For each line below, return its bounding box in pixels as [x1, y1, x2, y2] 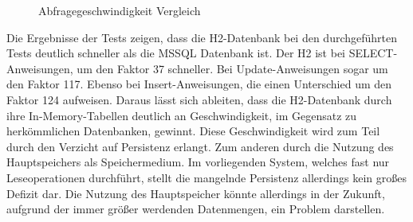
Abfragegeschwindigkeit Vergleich [38, 2, 201, 18]
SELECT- [348, 45, 398, 61]
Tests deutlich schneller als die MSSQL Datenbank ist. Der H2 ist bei [6, 45, 345, 61]
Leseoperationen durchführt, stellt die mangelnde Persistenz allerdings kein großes [6, 169, 407, 185]
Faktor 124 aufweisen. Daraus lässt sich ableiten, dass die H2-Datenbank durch [6, 91, 392, 107]
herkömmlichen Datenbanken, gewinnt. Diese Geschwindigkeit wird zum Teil [6, 123, 380, 139]
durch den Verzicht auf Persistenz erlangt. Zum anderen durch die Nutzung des [6, 138, 394, 154]
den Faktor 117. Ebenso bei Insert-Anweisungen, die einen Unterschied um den [6, 76, 392, 92]
